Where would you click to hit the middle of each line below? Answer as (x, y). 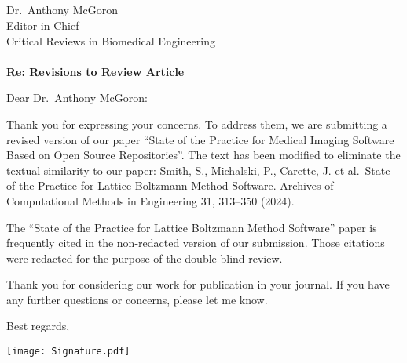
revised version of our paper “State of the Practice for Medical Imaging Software (200, 139)
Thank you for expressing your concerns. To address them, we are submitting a (197, 123)
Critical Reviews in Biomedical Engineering (111, 40)
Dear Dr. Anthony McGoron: (77, 98)
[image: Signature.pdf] (68, 352)
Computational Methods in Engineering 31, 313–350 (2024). (150, 200)
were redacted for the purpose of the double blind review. (145, 258)
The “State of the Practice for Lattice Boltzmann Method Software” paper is (192, 227)
